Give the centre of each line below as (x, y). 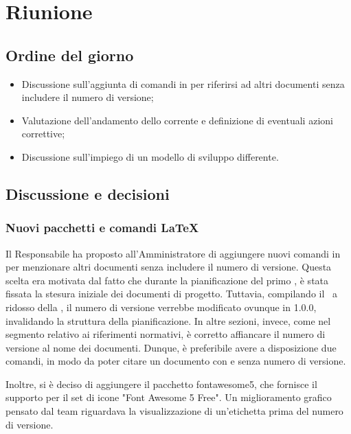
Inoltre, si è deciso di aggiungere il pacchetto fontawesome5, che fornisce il (161, 384)
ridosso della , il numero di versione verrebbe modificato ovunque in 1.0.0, (161, 307)
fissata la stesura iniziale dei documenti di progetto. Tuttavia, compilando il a (172, 294)
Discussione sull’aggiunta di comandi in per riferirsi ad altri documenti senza (183, 83)
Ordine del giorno (70, 55)
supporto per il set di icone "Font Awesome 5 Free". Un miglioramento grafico (169, 397)
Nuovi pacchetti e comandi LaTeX (102, 228)
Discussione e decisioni (88, 193)
